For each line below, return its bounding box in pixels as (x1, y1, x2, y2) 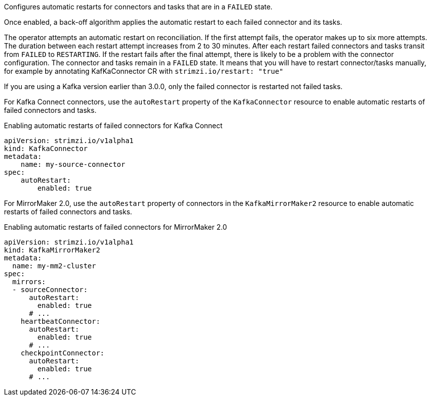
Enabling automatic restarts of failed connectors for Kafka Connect (4, 121, 223, 130)
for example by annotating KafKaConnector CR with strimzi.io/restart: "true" (4, 67, 284, 75)
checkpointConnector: (20, 349, 105, 357)
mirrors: (12, 278, 46, 286)
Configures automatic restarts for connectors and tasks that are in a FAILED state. (4, 2, 273, 11)
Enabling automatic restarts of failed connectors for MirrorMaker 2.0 (4, 223, 227, 231)
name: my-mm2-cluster (12, 262, 96, 270)
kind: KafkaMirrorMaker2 (4, 246, 100, 254)
